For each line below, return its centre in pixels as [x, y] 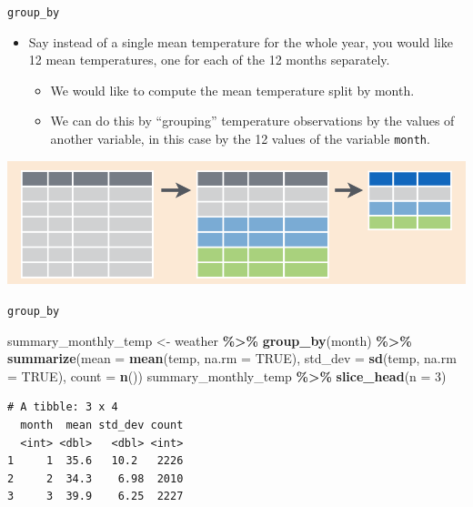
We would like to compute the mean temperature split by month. [232, 90]
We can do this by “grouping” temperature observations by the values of [252, 121]
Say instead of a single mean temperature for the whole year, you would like [241, 41]
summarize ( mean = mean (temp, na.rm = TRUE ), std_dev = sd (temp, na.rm [232, 358]
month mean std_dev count [102, 425]
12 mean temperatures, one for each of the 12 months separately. [209, 60]
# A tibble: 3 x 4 [63, 407]
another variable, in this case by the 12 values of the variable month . [240, 139]
